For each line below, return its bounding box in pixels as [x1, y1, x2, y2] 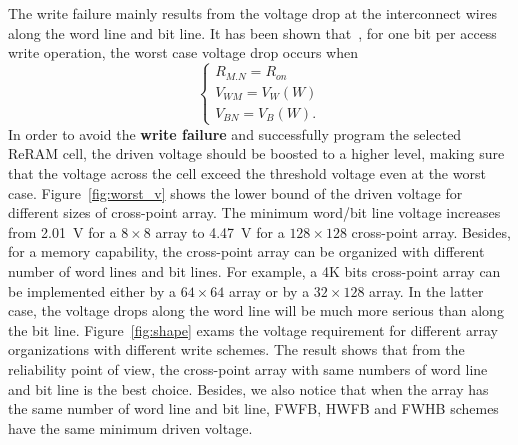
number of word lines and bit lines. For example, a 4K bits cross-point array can [8, 261, 501, 281]
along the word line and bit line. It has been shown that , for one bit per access [8, 22, 497, 43]
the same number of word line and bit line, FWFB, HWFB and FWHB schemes [8, 398, 499, 419]
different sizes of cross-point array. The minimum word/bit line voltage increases [8, 202, 501, 223]
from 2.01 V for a [8, 221, 117, 242]
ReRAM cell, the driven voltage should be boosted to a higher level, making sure [8, 143, 505, 164]
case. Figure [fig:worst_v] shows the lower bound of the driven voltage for [8, 182, 463, 203]
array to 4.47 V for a [155, 221, 285, 242]
